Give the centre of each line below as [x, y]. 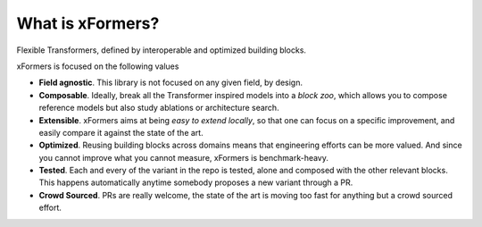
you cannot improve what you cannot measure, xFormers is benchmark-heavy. [184, 157]
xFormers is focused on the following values [98, 66]
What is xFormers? [88, 23]
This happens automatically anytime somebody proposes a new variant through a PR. [196, 182]
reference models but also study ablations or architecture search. [159, 108]
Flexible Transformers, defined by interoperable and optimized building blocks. [162, 50]
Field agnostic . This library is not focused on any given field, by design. [171, 83]
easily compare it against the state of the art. [121, 132]
